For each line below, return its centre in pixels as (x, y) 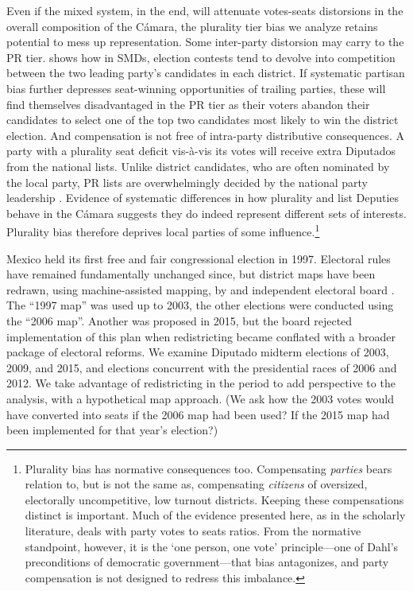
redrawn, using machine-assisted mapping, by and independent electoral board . (201, 289)
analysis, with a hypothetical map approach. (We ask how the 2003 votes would (201, 398)
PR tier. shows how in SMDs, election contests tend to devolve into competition (201, 57)
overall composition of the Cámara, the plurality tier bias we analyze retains (192, 26)
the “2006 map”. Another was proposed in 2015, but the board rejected (179, 320)
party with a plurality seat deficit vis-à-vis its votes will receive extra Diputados (201, 151)
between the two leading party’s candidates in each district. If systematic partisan (206, 73)
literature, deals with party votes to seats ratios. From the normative (193, 531)
